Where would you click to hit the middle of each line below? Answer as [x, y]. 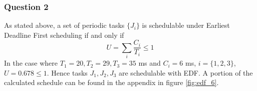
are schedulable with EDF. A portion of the [186, 72]
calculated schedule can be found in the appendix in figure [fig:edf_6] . [111, 82]
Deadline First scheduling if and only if [64, 35]
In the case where [31, 63]
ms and [150, 63]
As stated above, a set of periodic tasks [64, 25]
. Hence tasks [67, 72]
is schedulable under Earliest [186, 25]
